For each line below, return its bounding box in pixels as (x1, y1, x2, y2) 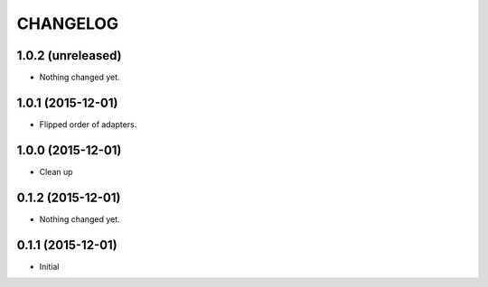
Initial (39, 261, 60, 272)
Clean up (39, 166, 73, 177)
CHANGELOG (16, 14, 119, 33)
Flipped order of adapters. (39, 118, 137, 130)
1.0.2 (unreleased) (16, 48, 122, 63)
